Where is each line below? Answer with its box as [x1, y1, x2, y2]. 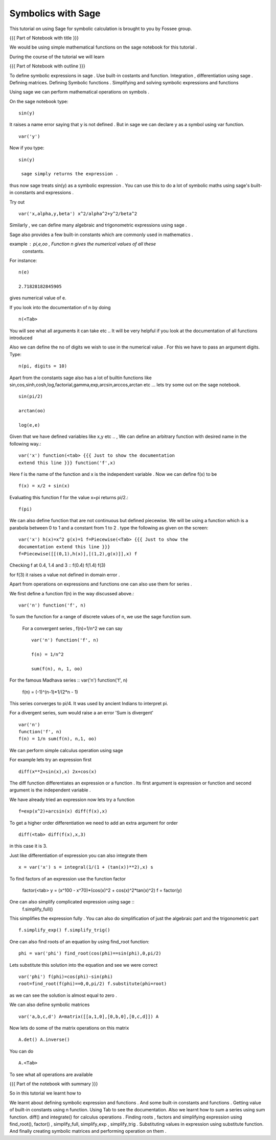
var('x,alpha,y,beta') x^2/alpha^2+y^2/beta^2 [18, 211, 137, 217]
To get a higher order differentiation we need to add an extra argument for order [9, 820, 178, 826]
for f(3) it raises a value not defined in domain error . [9, 571, 120, 577]
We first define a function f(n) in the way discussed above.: [9, 590, 134, 596]
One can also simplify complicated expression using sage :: [9, 899, 135, 905]
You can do [9, 1048, 34, 1054]
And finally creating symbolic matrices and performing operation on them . [9, 1128, 167, 1134]
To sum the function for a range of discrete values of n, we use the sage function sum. [9, 614, 192, 620]
